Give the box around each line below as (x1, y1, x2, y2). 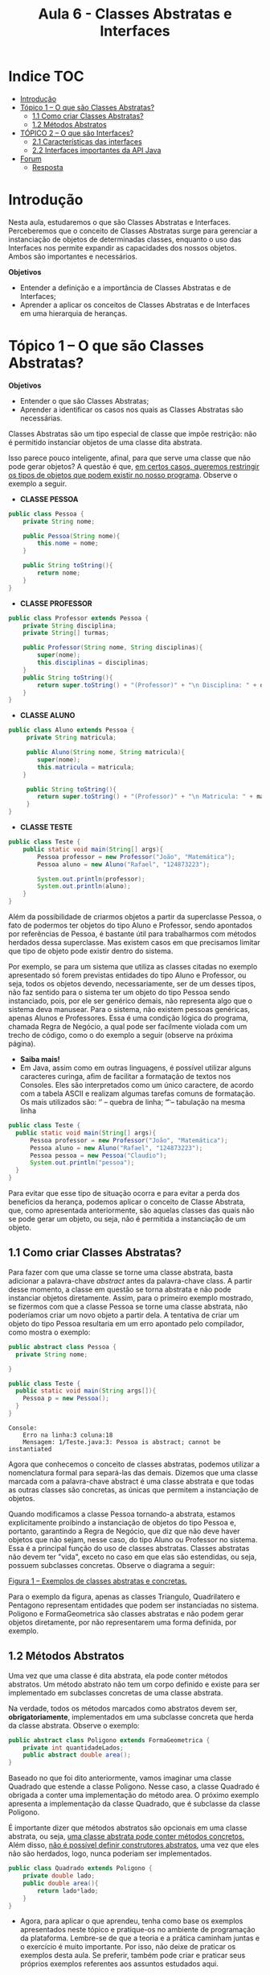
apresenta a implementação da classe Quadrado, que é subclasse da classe (8, 1799, 260, 1809)
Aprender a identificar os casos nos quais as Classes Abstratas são (19, 405, 243, 414)
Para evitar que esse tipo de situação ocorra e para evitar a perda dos (8, 1189, 240, 1198)
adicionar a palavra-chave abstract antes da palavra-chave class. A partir (8, 1276, 252, 1285)
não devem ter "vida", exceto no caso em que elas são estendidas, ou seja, (8, 1552, 257, 1562)
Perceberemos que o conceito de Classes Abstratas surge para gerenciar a (8, 226, 258, 235)
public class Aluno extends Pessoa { (8, 726, 135, 734)
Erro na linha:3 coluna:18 (22, 1431, 113, 1439)
